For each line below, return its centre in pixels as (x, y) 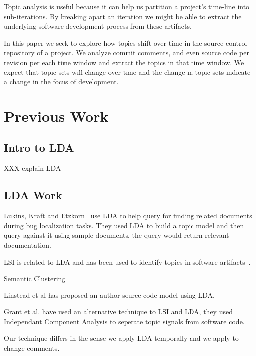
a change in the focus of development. (61, 82)
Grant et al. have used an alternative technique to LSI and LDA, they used (118, 312)
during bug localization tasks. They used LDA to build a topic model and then (124, 225)
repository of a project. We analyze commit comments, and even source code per (127, 52)
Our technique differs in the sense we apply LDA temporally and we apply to (121, 338)
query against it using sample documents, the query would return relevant (117, 235)
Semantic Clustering (35, 278)
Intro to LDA (39, 147)
